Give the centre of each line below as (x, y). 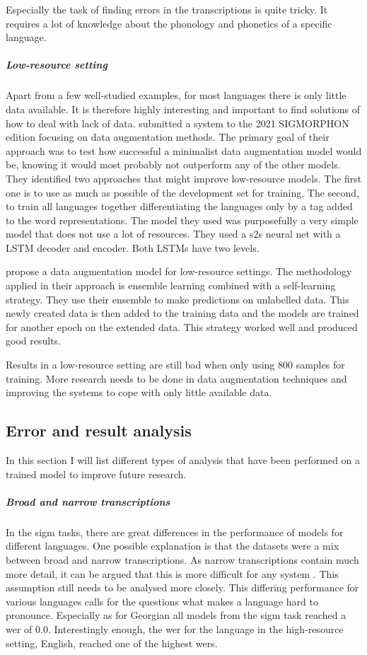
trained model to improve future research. (96, 474)
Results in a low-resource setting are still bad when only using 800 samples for (175, 365)
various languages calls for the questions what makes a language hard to (162, 601)
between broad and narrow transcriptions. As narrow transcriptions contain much (182, 559)
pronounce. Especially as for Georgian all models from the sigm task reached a (176, 615)
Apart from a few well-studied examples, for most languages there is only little (176, 95)
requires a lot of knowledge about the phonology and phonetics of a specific (169, 23)
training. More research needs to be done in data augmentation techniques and (176, 378)
